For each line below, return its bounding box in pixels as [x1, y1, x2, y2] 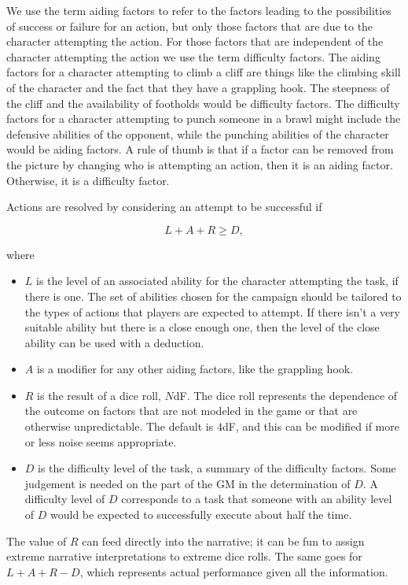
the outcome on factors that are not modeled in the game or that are [24, 402, 358, 419]
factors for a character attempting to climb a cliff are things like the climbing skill [6, 64, 401, 80]
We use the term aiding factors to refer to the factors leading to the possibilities [6, 2, 391, 18]
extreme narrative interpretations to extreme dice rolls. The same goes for [6, 548, 362, 565]
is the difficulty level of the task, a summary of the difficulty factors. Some [38, 460, 396, 476]
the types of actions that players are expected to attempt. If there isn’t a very [24, 303, 400, 320]
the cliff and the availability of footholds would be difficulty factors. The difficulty [6, 94, 400, 111]
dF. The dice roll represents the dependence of [173, 387, 398, 403]
